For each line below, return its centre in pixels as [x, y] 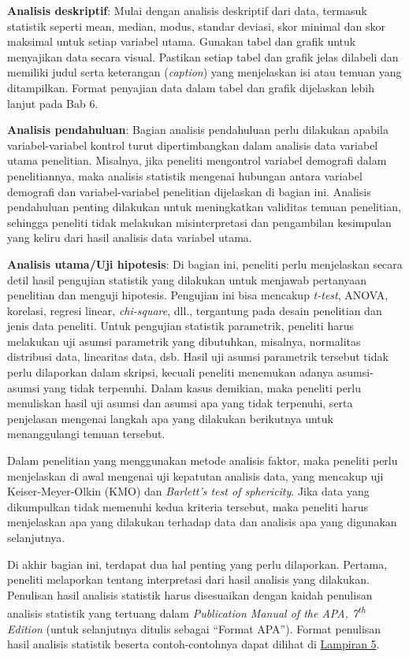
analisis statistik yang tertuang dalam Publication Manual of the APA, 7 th [186, 612]
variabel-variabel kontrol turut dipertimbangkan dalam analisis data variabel [193, 145]
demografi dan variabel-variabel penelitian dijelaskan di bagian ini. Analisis [189, 191]
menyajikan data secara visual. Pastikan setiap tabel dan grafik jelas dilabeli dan [203, 56]
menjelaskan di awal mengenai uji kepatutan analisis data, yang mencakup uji [195, 475]
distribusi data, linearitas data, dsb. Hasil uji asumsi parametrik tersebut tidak [198, 356]
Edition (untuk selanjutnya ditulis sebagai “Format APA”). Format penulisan [194, 628]
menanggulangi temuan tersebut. [86, 434]
